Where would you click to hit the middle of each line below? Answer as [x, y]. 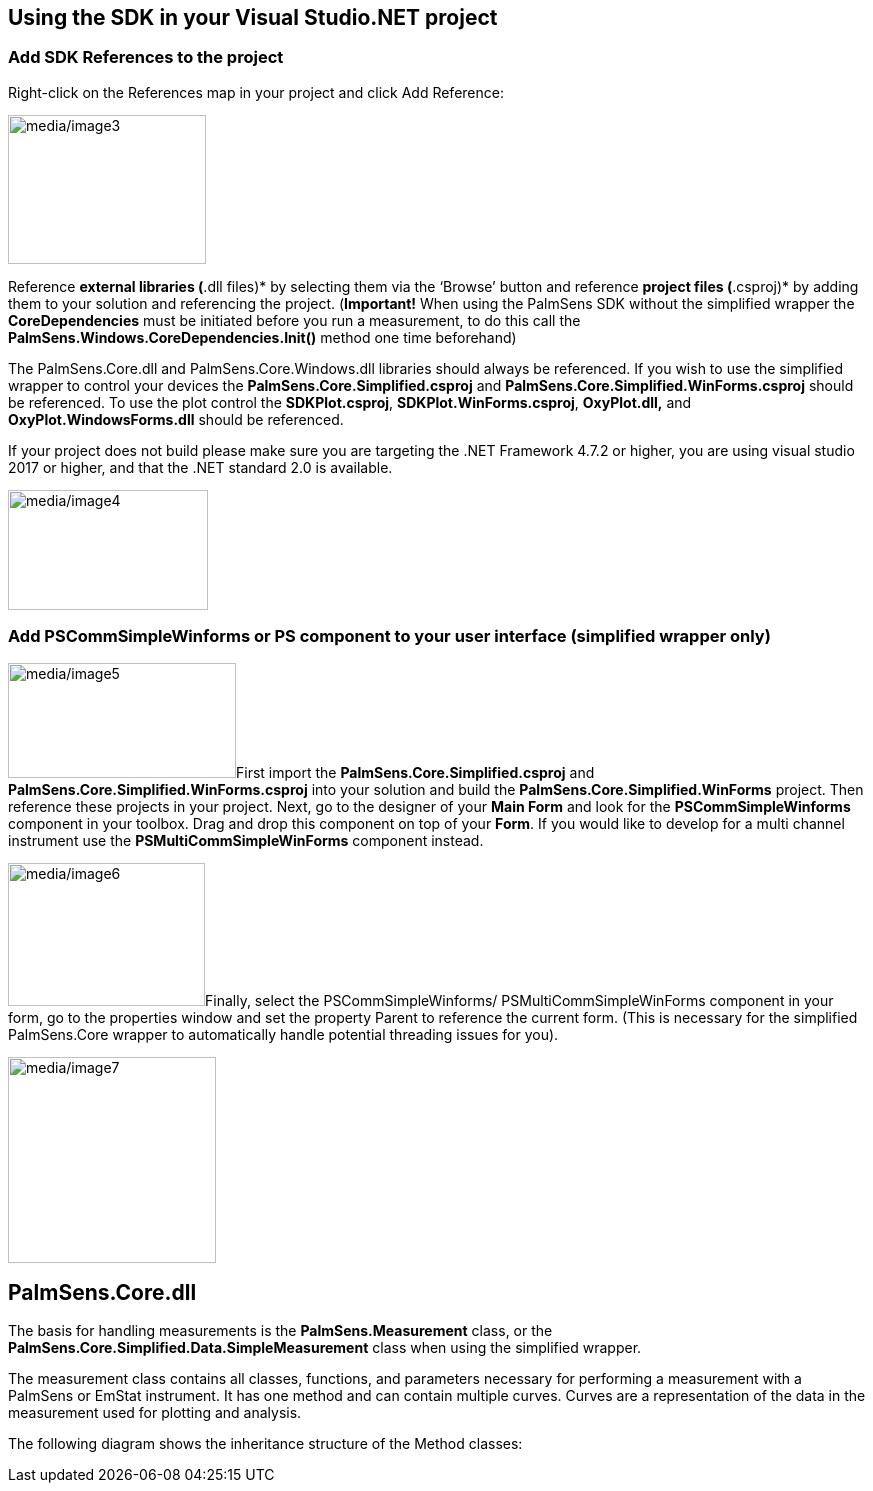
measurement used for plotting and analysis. [155, 1413]
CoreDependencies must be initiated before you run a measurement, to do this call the [294, 320]
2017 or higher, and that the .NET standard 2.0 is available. [200, 467]
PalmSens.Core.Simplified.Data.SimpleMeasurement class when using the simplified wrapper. [325, 1348]
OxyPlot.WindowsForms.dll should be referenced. [176, 419]
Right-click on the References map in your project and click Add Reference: [256, 92]
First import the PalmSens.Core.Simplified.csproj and [415, 772]
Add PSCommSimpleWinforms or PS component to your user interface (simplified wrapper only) [389, 636]
